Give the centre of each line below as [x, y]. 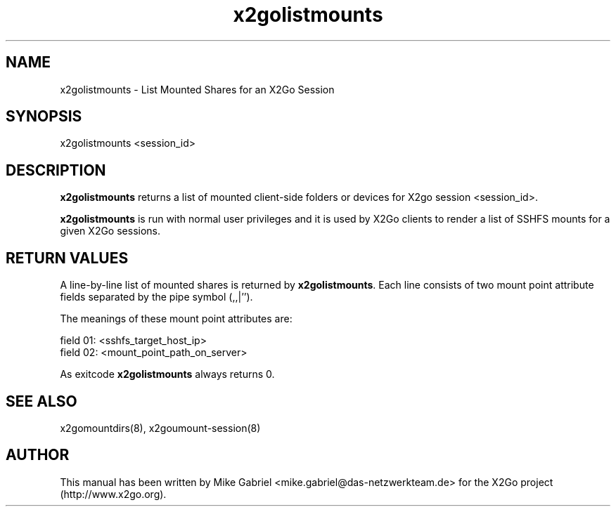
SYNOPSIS [44, 117]
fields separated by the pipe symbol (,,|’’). [156, 297]
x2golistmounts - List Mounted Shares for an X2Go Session [197, 89]
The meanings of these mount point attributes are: [176, 319]
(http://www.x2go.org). [113, 494]
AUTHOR [38, 455]
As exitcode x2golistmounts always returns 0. [167, 374]
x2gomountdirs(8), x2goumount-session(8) [160, 428]
